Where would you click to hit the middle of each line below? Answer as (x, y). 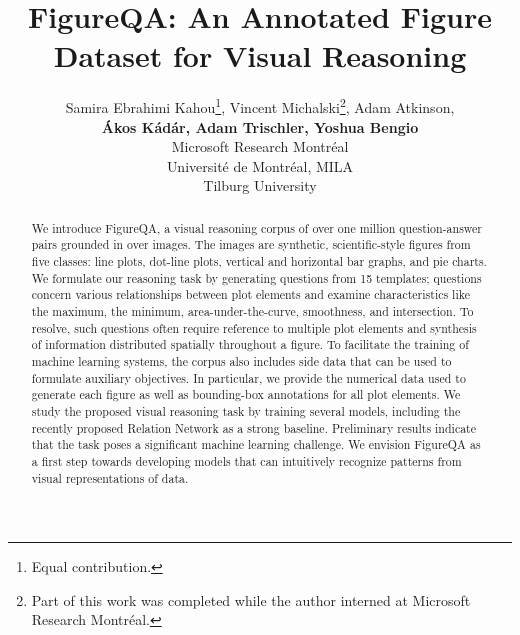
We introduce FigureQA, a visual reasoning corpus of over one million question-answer (257, 227)
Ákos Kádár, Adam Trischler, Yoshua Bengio (260, 126)
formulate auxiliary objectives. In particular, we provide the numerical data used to (248, 377)
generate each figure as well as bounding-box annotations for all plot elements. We (246, 394)
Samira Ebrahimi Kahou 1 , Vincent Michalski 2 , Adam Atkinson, (260, 105)
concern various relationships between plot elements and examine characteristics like (250, 294)
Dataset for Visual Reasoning (260, 55)
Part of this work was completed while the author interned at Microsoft (251, 599)
